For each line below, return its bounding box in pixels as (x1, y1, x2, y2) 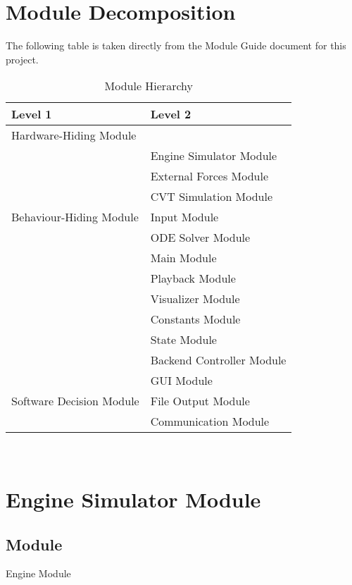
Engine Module (6, 566, 71, 581)
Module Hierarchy (104, 78, 193, 94)
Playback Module (150, 270, 236, 287)
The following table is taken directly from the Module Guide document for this (6, 38, 346, 53)
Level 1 (11, 106, 52, 123)
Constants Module (150, 311, 241, 328)
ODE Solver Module (150, 229, 251, 246)
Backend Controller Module (150, 352, 287, 369)
